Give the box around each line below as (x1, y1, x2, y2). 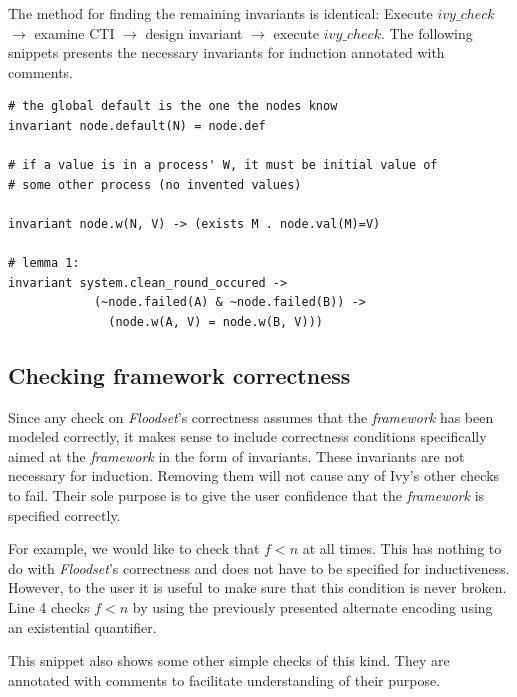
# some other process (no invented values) (8, 177, 302, 192)
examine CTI (34, 22, 115, 43)
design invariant (145, 22, 243, 43)
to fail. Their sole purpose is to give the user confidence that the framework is (8, 485, 485, 506)
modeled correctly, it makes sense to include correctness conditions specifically (8, 426, 487, 447)
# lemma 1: (8, 256, 80, 271)
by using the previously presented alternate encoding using (132, 597, 493, 618)
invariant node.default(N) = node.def (8, 118, 266, 133)
